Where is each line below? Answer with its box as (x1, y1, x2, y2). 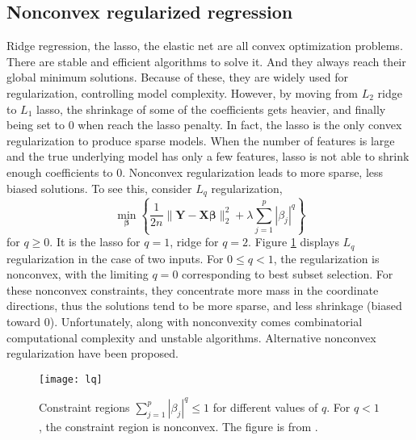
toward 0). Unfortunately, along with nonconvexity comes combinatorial (6, 312, 363, 329)
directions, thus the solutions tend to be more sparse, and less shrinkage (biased (6, 297, 402, 314)
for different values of (212, 398, 318, 415)
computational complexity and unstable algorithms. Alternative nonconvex (6, 329, 376, 346)
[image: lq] (39, 373, 103, 385)
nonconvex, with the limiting (6, 266, 149, 283)
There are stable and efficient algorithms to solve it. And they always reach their (6, 52, 406, 69)
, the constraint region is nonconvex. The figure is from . (39, 417, 318, 434)
